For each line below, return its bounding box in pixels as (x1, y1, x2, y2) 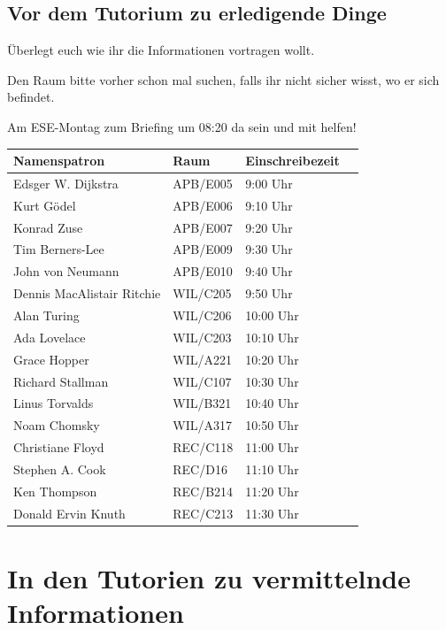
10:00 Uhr (245, 305, 299, 324)
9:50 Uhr (245, 284, 293, 303)
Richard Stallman (13, 372, 109, 390)
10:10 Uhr (245, 327, 299, 346)
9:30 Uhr (245, 240, 293, 258)
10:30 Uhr (245, 372, 299, 390)
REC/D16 (173, 459, 227, 478)
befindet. (7, 88, 55, 106)
